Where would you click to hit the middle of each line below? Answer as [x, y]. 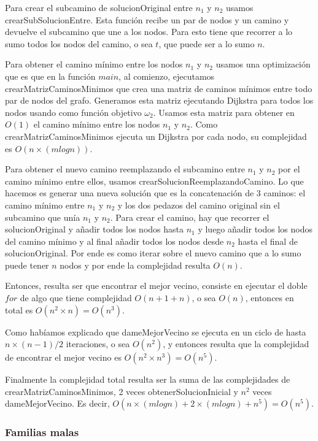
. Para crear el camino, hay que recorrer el [190, 217]
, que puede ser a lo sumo [207, 43]
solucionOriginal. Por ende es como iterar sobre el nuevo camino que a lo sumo [153, 253]
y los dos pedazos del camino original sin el [199, 205]
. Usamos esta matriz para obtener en [224, 112]
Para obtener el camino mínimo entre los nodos [94, 64]
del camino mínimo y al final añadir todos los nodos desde [114, 241]
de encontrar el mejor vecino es [63, 357]
